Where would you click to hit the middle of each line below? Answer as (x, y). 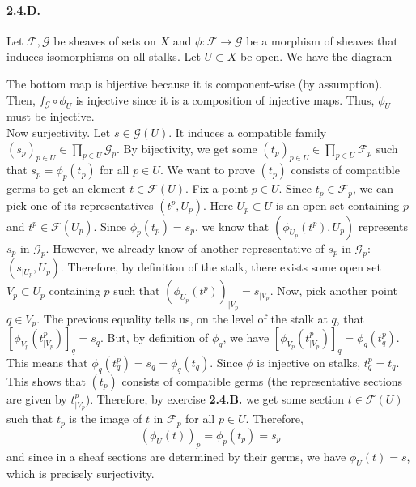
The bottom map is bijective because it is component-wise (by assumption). (195, 83)
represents (383, 226)
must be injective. (51, 116)
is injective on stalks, (309, 362)
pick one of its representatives (80, 205)
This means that (47, 362)
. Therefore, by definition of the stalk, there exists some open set (221, 267)
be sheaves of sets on (105, 40)
